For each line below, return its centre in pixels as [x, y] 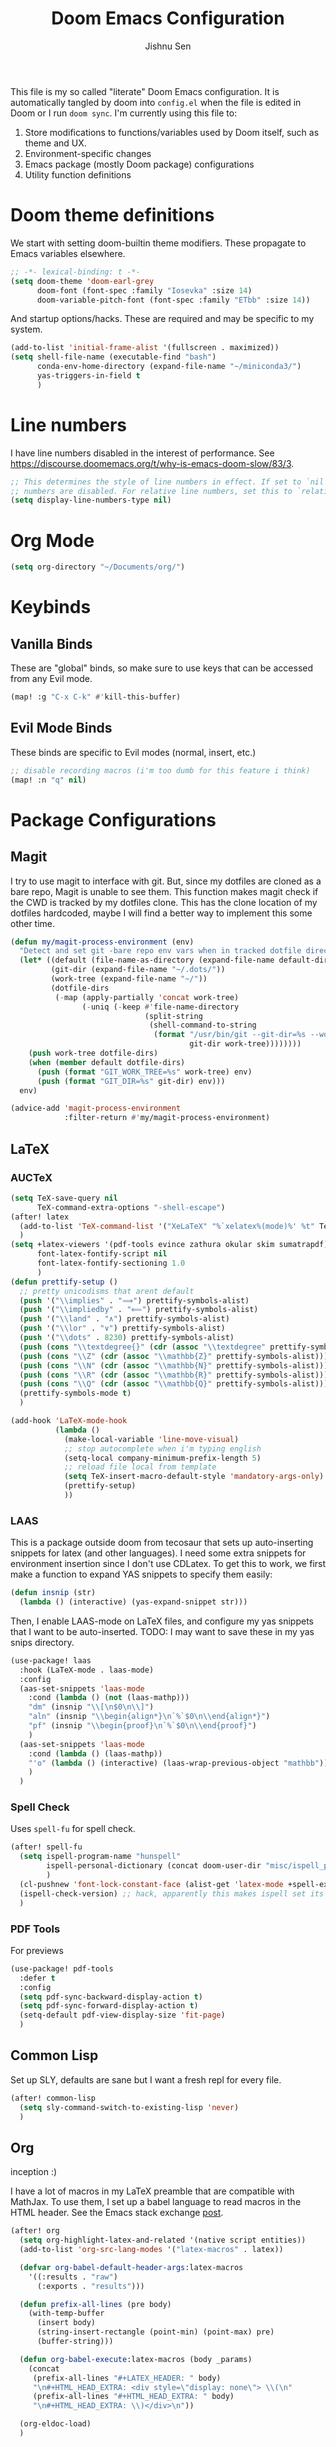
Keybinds [51, 607]
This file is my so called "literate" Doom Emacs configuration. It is [145, 91]
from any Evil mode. [51, 679]
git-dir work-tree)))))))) [245, 1044]
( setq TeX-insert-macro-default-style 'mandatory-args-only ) [194, 1477]
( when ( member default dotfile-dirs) [107, 1062]
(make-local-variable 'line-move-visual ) [151, 1439]
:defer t [37, 1978]
